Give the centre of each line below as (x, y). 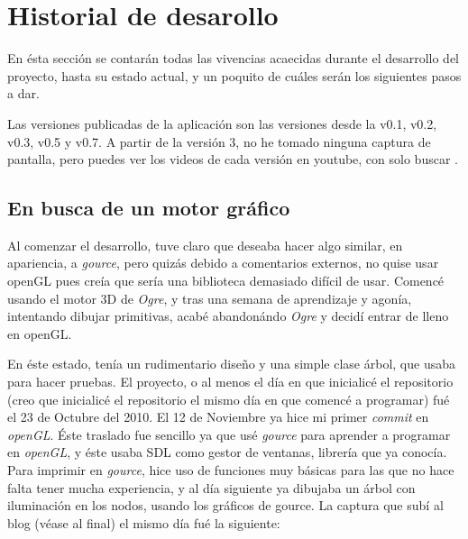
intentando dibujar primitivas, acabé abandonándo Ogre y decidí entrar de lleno (228, 316)
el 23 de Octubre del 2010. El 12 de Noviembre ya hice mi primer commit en (218, 417)
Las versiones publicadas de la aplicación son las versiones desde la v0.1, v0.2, (222, 123)
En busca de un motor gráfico (149, 208)
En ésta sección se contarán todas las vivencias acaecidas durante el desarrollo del (234, 58)
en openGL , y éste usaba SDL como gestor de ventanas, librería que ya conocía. (227, 452)
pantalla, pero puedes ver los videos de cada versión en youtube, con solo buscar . (233, 159)
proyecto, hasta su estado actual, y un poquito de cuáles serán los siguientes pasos (234, 75)
